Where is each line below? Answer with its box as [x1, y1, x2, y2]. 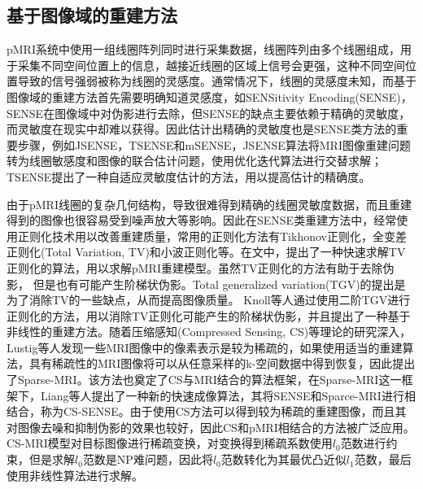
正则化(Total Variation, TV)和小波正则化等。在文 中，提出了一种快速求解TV [7, 243, 406, 260]
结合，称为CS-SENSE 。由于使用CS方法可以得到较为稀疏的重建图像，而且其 [7, 403, 407, 420]
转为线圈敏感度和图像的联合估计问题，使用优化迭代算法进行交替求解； [7, 152, 382, 169]
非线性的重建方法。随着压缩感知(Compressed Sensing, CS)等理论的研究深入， [7, 323, 412, 340]
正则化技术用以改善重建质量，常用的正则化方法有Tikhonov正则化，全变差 [17, 227, 407, 244]
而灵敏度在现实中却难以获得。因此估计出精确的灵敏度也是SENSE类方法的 [7, 120, 397, 138]
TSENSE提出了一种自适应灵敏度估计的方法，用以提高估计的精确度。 [7, 168, 371, 185]
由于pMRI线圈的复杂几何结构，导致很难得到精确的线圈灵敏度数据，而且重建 [7, 195, 412, 212]
